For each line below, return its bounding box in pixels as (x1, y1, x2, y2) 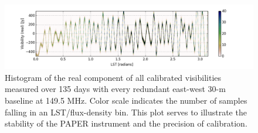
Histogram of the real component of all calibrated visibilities (5, 71, 222, 83)
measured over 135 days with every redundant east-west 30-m (5, 83, 226, 95)
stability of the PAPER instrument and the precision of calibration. (5, 117, 247, 129)
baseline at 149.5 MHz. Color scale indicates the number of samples (5, 94, 247, 106)
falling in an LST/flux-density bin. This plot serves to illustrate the (5, 105, 247, 118)
